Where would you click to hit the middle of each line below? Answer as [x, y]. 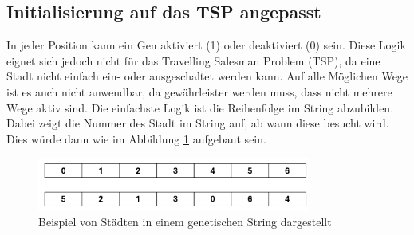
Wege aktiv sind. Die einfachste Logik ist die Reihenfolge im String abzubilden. [200, 107]
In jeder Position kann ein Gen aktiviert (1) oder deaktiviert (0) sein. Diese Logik [206, 45]
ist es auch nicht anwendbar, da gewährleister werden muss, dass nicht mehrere [199, 91]
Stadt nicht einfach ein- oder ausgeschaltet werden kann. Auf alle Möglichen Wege [207, 76]
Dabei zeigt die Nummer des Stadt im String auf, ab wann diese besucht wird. [198, 123]
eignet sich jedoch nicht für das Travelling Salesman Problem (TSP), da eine [193, 60]
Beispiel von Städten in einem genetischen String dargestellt [185, 222]
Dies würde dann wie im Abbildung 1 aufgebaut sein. [136, 138]
